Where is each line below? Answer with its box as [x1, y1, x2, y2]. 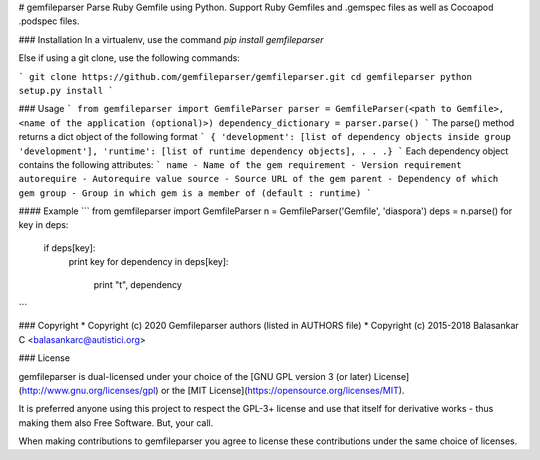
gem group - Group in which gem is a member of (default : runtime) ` [18, 187, 372, 199]
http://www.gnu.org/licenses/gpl [21, 384, 156, 396]
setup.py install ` [18, 85, 114, 96]
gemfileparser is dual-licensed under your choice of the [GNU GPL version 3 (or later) [18, 370, 372, 382]
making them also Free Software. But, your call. [18, 416, 214, 429]
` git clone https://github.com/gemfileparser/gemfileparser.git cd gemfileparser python [18, 71, 472, 82]
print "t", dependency [93, 278, 182, 290]
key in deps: [18, 219, 69, 231]
